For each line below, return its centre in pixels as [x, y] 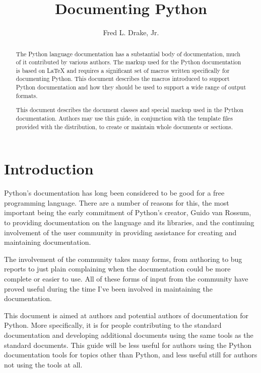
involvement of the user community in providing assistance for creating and [120, 232]
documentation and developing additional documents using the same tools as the [129, 335]
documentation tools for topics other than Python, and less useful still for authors [131, 355]
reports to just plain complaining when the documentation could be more [117, 269]
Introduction [49, 169]
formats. [27, 95]
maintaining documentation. [48, 242]
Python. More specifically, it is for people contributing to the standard [113, 325]
